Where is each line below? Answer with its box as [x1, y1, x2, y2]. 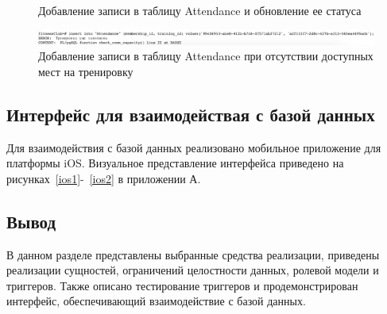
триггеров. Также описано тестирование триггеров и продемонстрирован [6, 277, 358, 293]
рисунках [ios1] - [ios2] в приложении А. [6, 170, 201, 186]
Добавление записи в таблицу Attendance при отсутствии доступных [38, 48, 373, 64]
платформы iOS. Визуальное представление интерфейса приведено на [6, 155, 344, 171]
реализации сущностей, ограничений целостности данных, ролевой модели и [6, 262, 379, 278]
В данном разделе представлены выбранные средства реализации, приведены [6, 246, 380, 262]
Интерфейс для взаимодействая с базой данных [6, 101, 375, 126]
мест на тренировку [38, 63, 134, 79]
